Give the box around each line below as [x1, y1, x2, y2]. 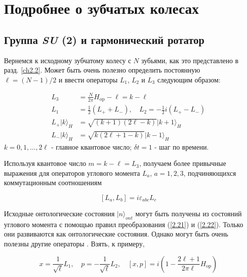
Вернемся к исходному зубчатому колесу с [4, 55, 131, 65]
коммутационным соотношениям [4, 177, 102, 188]
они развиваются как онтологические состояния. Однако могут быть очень [4, 229, 228, 239]
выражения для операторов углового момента [4, 167, 140, 178]
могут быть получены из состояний [135, 208, 242, 218]
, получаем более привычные [139, 158, 226, 168]
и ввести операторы [58, 74, 118, 84]
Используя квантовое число [4, 158, 86, 168]
